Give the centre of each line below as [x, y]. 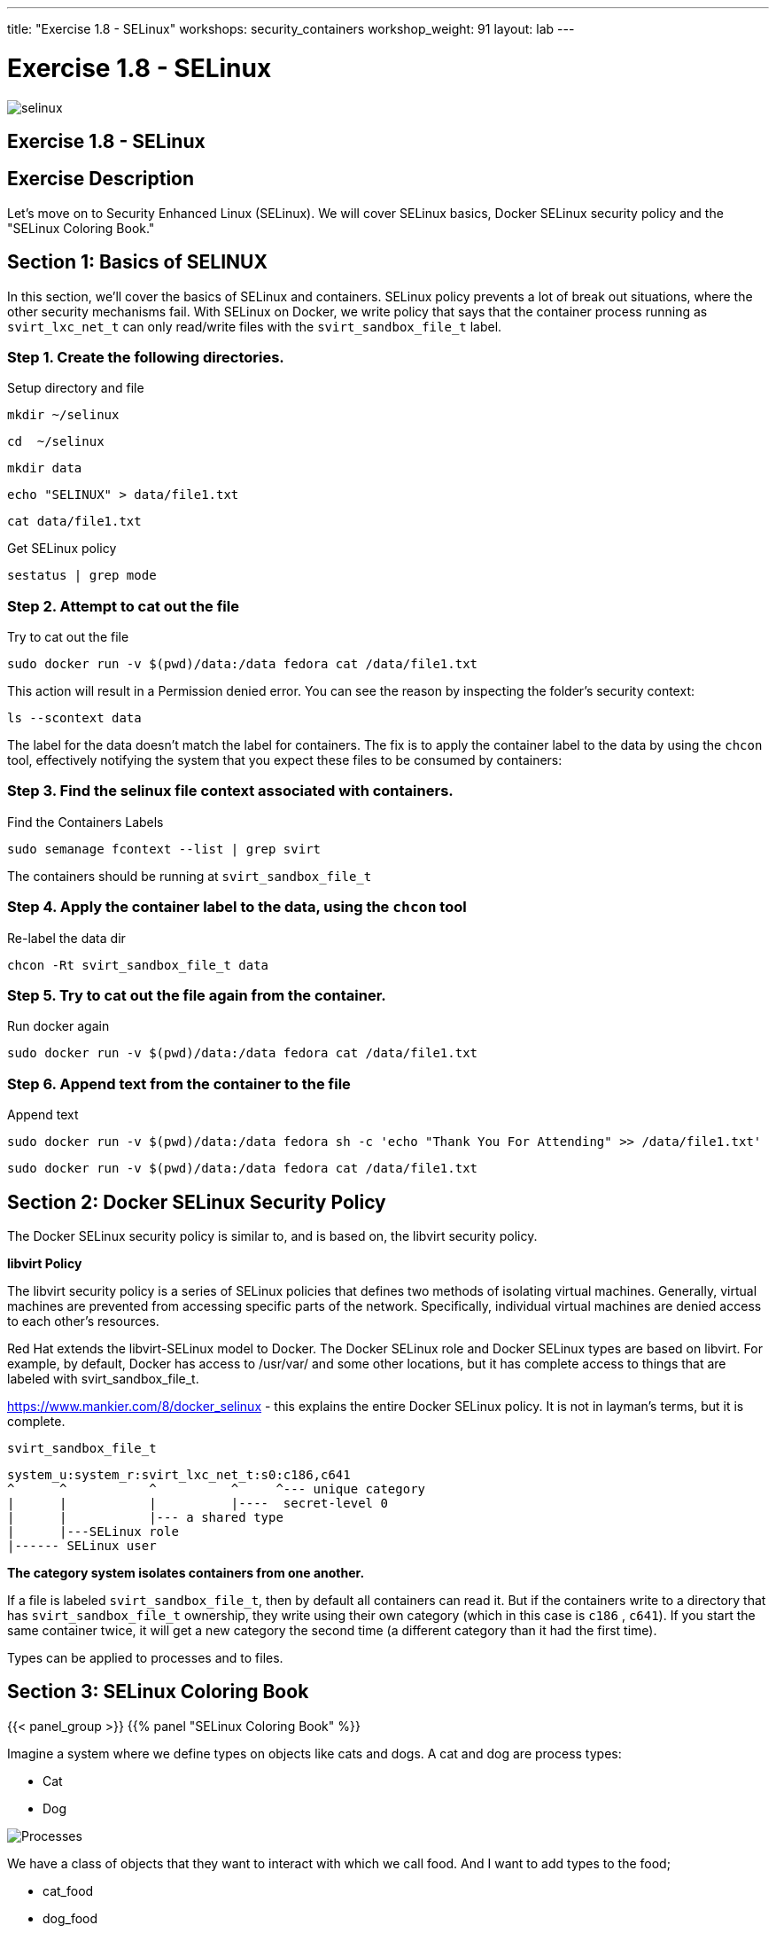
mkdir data [45, 468]
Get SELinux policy [62, 549]
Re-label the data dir [66, 938]
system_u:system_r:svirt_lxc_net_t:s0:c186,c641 [179, 1474]
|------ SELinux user [82, 1545]
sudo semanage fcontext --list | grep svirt [164, 849]
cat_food [68, 1890]
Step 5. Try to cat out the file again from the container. [197, 995]
